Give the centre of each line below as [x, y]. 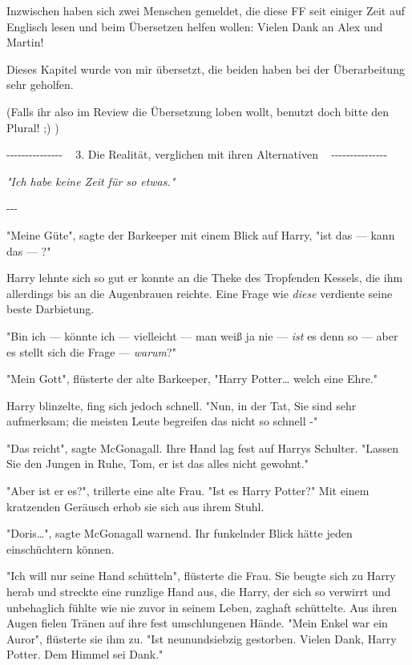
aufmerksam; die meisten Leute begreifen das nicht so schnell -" [162, 421]
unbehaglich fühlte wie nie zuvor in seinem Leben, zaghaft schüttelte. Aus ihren [202, 607]
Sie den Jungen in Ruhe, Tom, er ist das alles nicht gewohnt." [158, 463]
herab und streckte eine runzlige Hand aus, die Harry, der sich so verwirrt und [199, 592]
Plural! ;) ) [33, 127]
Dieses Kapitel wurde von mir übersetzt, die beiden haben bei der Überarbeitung [206, 69]
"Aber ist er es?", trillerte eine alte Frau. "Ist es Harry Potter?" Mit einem [188, 491]
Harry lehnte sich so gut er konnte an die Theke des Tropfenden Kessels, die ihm [205, 278]
